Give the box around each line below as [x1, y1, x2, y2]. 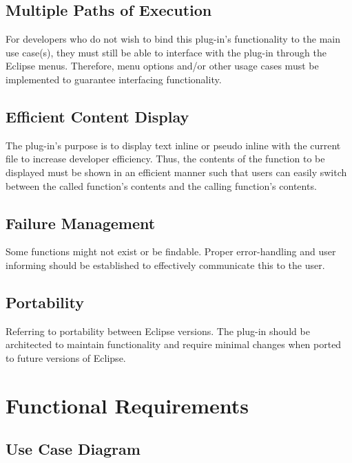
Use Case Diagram [6, 438, 141, 460]
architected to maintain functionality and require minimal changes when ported [6, 337, 342, 352]
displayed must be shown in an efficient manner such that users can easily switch [6, 164, 347, 179]
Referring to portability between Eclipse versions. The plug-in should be [6, 323, 310, 338]
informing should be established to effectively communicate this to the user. [6, 257, 325, 272]
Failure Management [6, 212, 156, 233]
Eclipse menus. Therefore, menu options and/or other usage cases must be [6, 58, 319, 73]
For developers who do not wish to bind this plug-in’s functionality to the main [6, 32, 340, 46]
